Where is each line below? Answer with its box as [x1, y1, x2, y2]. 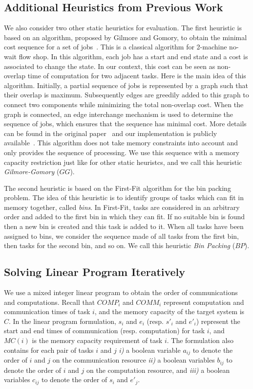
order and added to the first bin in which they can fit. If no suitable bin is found [4, 211, 245, 222]
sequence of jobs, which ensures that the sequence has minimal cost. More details [4, 118, 247, 129]
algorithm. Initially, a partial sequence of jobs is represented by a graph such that [4, 80, 248, 90]
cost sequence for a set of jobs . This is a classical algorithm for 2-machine [4, 42, 227, 52]
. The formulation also [167, 335, 233, 345]
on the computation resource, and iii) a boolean [86, 365, 230, 375]
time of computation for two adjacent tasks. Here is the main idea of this [27, 70, 246, 81]
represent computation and [163, 297, 244, 307]
